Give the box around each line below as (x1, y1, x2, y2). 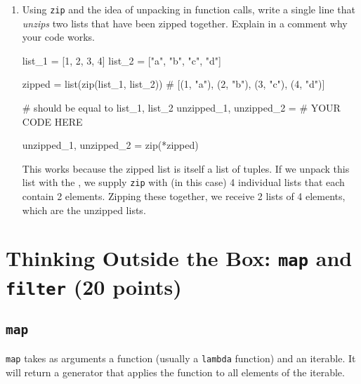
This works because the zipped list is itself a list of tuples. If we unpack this (22, 161, 350, 176)
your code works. (22, 29, 96, 44)
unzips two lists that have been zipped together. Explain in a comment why (22, 15, 348, 30)
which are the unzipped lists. (22, 202, 146, 217)
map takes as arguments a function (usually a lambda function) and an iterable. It (6, 350, 356, 365)
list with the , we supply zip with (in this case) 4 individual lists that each (22, 175, 345, 190)
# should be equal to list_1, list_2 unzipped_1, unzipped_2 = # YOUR (22, 100, 341, 115)
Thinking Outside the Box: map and (6, 244, 353, 272)
